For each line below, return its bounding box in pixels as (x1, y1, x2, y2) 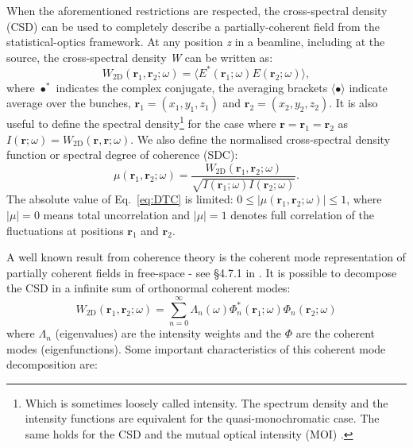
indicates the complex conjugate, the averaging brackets (56, 79, 328, 95)
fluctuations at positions (6, 222, 124, 238)
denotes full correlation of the (230, 206, 374, 222)
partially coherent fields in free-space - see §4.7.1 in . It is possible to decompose (6, 264, 397, 280)
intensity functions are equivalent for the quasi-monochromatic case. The (25, 410, 380, 427)
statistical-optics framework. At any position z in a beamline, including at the (6, 33, 385, 50)
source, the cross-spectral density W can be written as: (6, 48, 273, 65)
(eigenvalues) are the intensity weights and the (55, 325, 282, 342)
